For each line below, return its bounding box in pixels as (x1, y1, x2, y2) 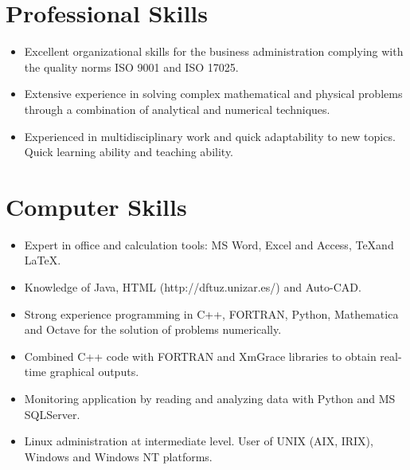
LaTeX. (24, 252, 61, 268)
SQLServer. (24, 405, 80, 422)
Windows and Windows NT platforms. (24, 448, 213, 464)
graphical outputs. (49, 363, 139, 380)
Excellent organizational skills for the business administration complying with (24, 43, 404, 60)
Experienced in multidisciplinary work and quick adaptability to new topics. (24, 127, 396, 144)
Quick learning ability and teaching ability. (24, 143, 234, 160)
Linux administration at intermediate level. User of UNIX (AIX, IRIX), (24, 433, 373, 449)
